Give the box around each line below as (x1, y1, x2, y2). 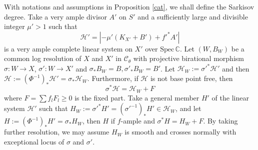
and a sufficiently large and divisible (137, 11, 248, 21)
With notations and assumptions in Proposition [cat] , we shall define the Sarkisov (4, 1, 254, 11)
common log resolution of (4, 53, 81, 63)
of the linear (211, 92, 249, 102)
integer (4, 21, 25, 31)
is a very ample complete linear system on (4, 43, 132, 53)
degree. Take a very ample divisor (4, 11, 107, 21)
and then (222, 63, 249, 73)
